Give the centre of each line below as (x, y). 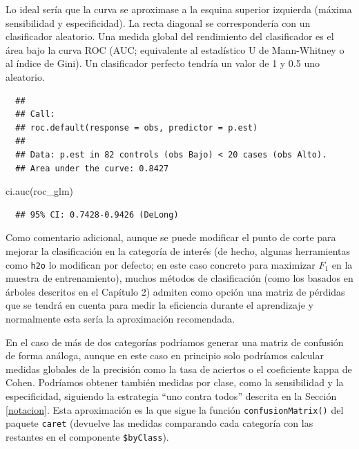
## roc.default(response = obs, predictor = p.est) (137, 127)
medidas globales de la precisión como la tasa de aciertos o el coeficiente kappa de (179, 369)
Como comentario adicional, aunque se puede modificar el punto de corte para (171, 237)
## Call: (35, 114)
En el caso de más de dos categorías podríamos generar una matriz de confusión (175, 342)
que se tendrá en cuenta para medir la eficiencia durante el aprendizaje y (159, 305)
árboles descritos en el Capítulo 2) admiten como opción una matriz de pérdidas (175, 291)
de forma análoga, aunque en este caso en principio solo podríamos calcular (165, 355)
